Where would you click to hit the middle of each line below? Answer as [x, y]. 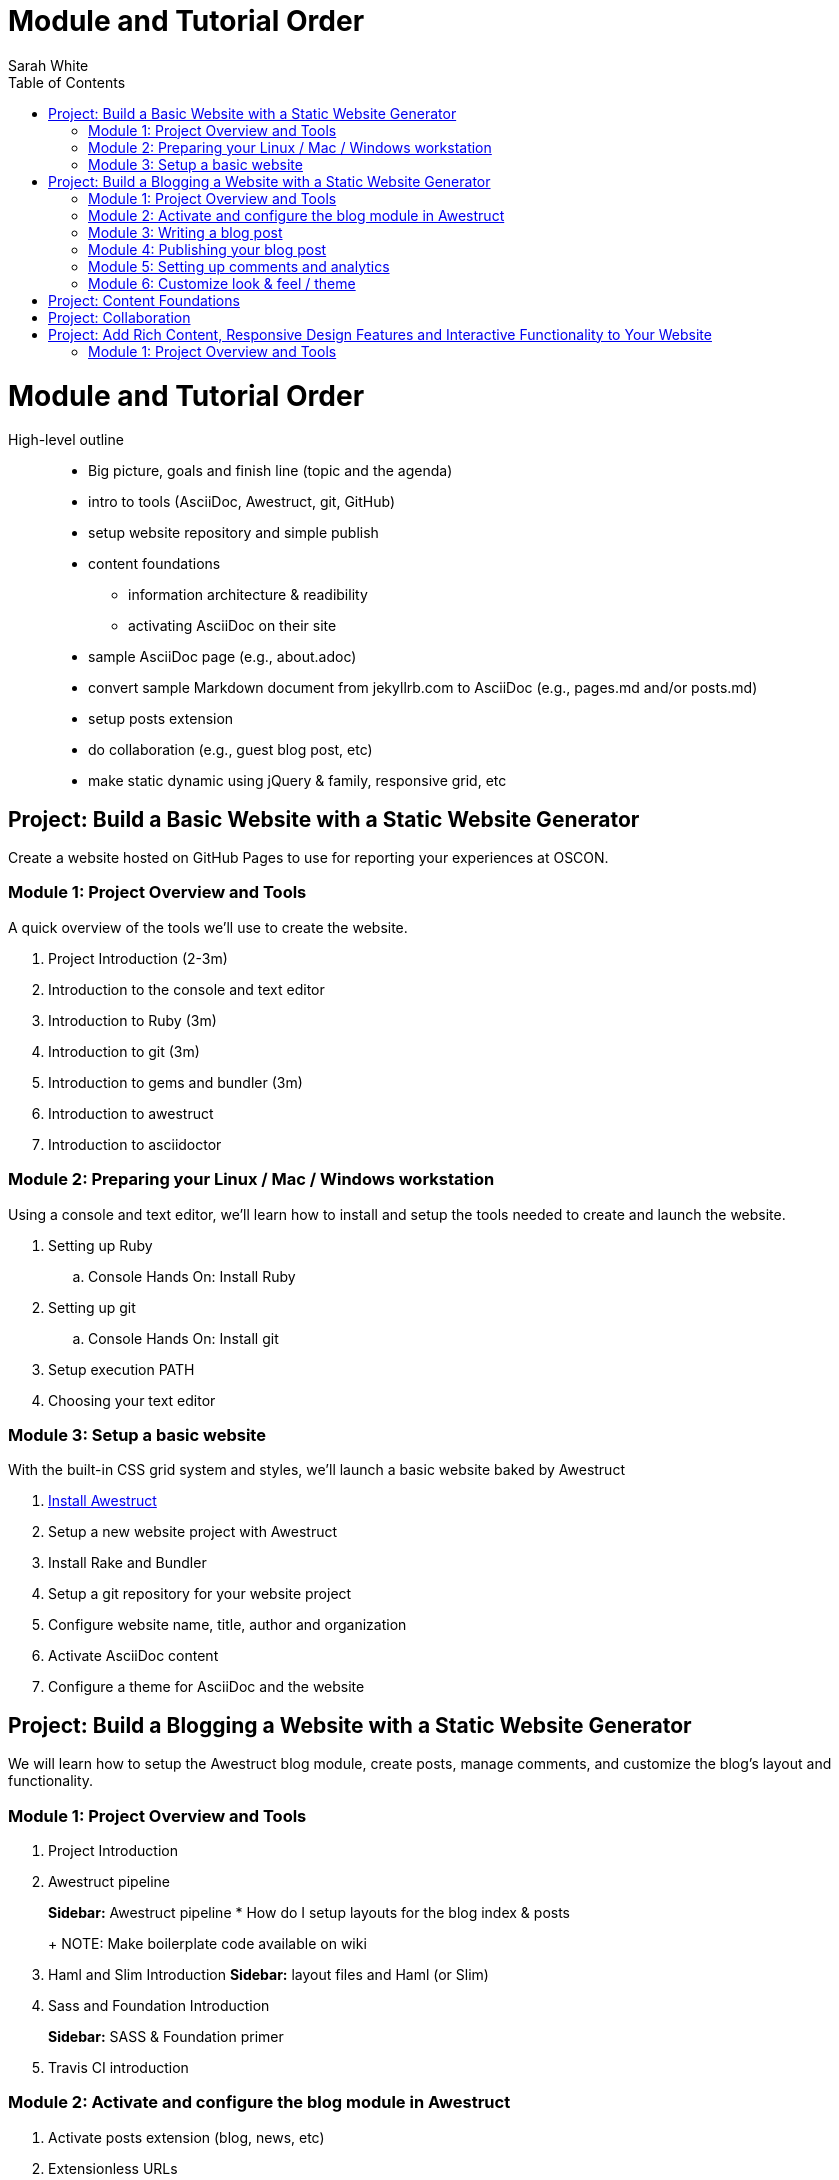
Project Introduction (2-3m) [138, 958]
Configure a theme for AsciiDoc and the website [206, 1687]
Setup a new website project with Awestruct [193, 1532]
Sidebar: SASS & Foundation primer [166, 2036]
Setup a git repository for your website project [200, 1594]
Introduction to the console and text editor [186, 989]
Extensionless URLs [113, 2168]
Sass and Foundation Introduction [159, 2005]
